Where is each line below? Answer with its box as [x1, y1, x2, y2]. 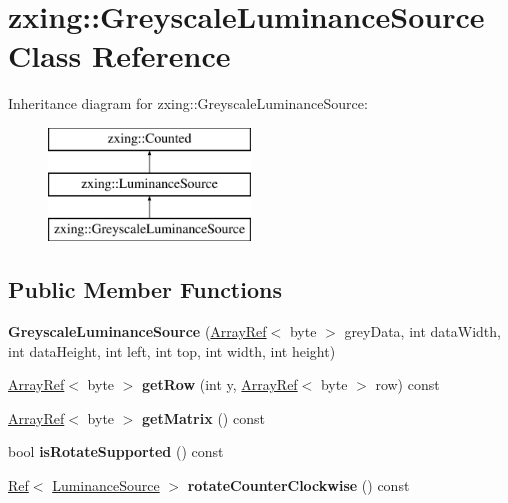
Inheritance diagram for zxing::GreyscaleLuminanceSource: [8, 93, 368, 114]
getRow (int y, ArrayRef [142, 374, 298, 395]
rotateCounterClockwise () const [187, 475, 410, 496]
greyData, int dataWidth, [344, 321, 501, 342]
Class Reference [8, 35, 231, 76]
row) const [375, 374, 440, 395]
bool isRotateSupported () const [8, 441, 224, 462]
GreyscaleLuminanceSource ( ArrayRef [8, 321, 267, 342]
